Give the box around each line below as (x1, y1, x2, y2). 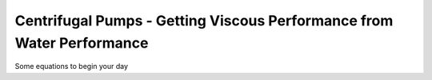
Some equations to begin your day (14, 62, 128, 71)
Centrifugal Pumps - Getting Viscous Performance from (14, 12, 394, 29)
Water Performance (14, 34, 149, 51)
